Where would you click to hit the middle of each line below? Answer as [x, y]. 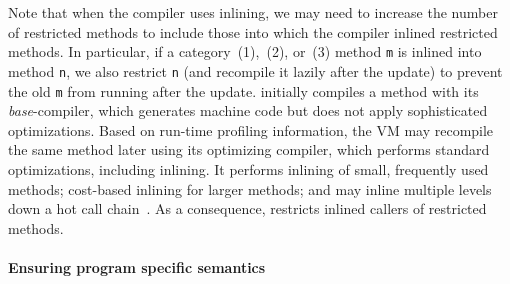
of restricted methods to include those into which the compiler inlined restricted [253, 31]
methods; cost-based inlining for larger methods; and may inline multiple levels [250, 188]
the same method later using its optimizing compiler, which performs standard [249, 149]
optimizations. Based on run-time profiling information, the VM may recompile [251, 129]
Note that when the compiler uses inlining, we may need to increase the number [253, 12]
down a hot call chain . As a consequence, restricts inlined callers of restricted [247, 208]
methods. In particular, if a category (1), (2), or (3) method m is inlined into [245, 51]
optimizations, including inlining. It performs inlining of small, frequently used [248, 168]
